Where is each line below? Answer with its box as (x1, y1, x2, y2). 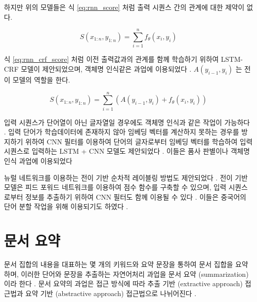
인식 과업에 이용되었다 (4, 156, 73, 166)
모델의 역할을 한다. (12, 74, 70, 85)
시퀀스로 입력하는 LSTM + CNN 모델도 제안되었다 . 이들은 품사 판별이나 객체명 (4, 146, 250, 156)
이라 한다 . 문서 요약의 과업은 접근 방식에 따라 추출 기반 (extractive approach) (4, 278, 243, 289)
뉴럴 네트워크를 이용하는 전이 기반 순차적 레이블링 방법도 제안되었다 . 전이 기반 (4, 172, 248, 182)
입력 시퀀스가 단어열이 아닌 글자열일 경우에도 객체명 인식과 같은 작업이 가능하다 (4, 117, 250, 127)
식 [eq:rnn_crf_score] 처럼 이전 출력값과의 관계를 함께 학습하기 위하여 (4, 54, 219, 64)
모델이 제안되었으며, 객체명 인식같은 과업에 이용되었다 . (21, 63, 192, 74)
